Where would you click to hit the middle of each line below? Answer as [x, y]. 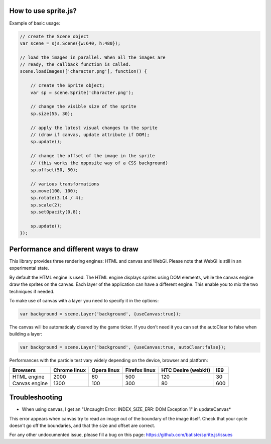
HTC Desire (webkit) [186, 370]
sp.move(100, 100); [54, 191]
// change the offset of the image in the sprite [93, 156]
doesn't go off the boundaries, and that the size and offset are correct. [82, 425]
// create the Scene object [54, 36]
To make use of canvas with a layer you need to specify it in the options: [84, 300]
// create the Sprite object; [67, 86]
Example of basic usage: [35, 23]
